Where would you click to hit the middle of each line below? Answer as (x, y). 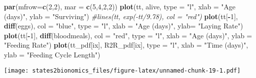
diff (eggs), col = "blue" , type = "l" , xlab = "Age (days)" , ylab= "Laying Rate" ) (124, 26)
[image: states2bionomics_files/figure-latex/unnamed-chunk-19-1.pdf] (122, 70)
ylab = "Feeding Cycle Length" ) (52, 54)
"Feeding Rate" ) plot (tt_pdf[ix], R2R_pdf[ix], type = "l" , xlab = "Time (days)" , (126, 45)
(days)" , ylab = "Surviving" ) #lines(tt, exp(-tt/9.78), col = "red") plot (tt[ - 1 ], (121, 16)
